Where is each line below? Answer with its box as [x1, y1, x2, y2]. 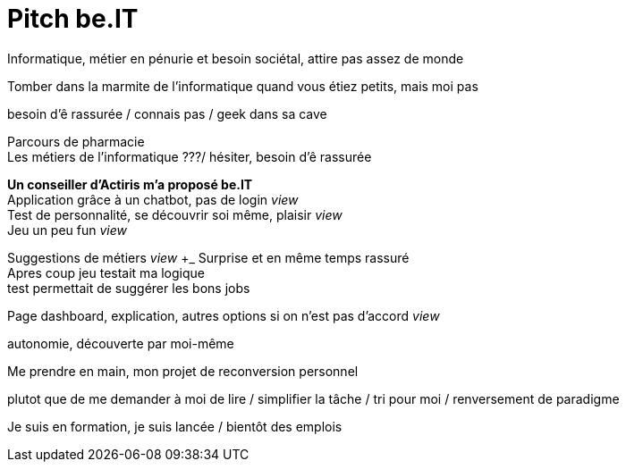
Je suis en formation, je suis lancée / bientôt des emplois [7, 418, 343, 434]
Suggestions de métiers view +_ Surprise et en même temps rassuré [7, 249, 410, 265]
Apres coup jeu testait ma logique [7, 264, 205, 281]
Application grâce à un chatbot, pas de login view [7, 191, 299, 207]
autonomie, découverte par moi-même [7, 335, 234, 351]
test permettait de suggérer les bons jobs [7, 280, 250, 296]
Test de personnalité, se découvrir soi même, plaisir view [7, 206, 343, 222]
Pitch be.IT [7, 4, 139, 34]
